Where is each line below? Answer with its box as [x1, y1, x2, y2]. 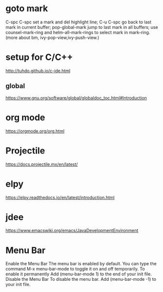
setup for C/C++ [5, 52, 73, 63]
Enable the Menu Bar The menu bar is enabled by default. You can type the [5, 261, 157, 267]
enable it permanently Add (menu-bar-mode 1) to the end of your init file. [5, 271, 152, 277]
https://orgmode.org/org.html [5, 128, 65, 134]
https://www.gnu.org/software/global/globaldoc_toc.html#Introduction [5, 95, 147, 100]
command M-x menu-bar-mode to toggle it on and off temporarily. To [5, 266, 145, 272]
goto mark [5, 3, 48, 14]
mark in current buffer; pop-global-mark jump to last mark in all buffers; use [5, 24, 158, 30]
